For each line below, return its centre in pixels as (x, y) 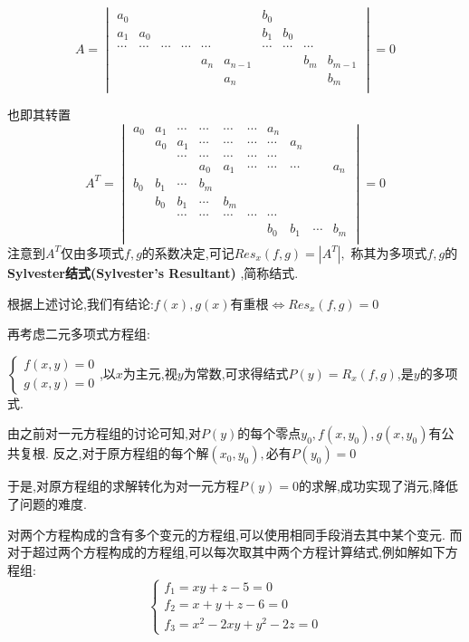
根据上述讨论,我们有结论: (81, 303)
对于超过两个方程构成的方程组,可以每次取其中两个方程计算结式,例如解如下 (226, 552)
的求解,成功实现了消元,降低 (378, 486)
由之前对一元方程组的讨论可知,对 (104, 433)
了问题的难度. (47, 503)
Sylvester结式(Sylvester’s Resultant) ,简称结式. (153, 272)
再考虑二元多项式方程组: (79, 334)
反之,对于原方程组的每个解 (131, 453)
